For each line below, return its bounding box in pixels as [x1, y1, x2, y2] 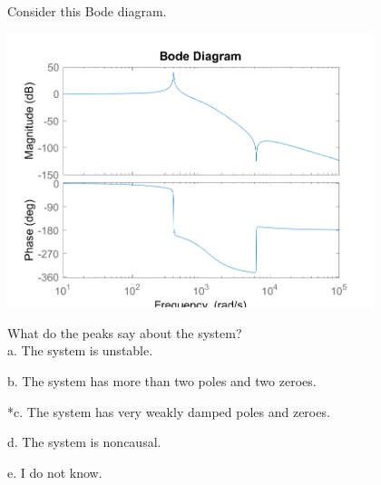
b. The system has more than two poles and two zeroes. [7, 372, 317, 391]
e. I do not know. [7, 462, 103, 481]
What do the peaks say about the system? [7, 323, 242, 342]
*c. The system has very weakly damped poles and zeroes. [7, 402, 330, 421]
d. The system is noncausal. [7, 432, 161, 451]
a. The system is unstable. [7, 341, 153, 360]
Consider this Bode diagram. [7, 2, 167, 20]
